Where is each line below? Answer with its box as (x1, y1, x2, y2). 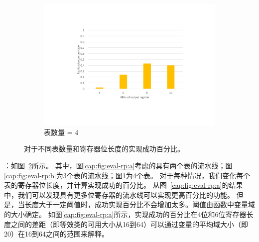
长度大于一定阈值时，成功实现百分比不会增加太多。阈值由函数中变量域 (24, 199, 255, 210)
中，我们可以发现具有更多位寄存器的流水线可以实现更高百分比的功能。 (4, 189, 234, 200)
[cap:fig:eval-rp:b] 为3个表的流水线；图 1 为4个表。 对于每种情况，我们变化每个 (4, 170, 251, 180)
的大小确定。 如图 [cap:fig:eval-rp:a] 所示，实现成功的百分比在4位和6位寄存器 (4, 209, 247, 219)
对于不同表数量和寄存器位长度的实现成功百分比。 (24, 143, 184, 154)
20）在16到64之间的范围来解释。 (4, 229, 109, 239)
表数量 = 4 (44, 126, 79, 137)
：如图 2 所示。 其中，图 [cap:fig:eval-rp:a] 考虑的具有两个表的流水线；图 (4, 160, 233, 170)
